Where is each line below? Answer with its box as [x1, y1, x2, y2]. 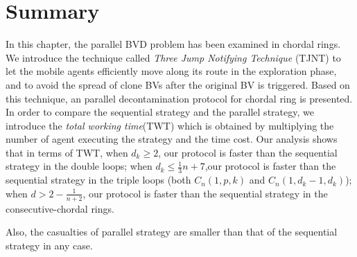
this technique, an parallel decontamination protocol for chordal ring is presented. [6, 91, 353, 105]
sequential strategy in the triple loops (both [6, 172, 191, 187]
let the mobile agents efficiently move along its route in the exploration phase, [6, 64, 337, 78]
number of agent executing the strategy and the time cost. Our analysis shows [6, 132, 338, 146]
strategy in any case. [6, 238, 93, 252]
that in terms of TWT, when [6, 145, 128, 159]
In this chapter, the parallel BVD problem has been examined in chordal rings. [6, 37, 341, 51]
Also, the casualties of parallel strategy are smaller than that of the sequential [6, 224, 338, 239]
